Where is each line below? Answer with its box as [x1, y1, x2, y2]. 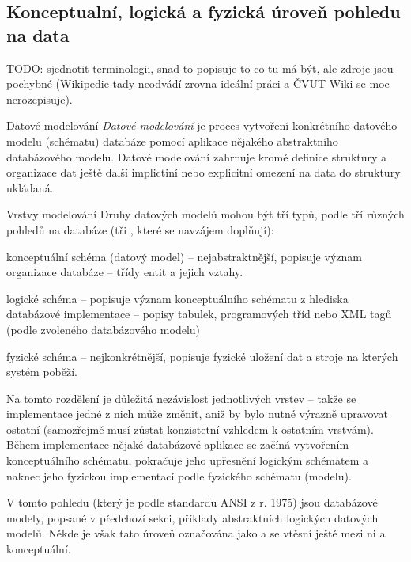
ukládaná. [6, 179, 54, 196]
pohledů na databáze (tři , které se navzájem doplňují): [6, 221, 274, 237]
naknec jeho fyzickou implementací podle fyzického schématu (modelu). [6, 467, 352, 484]
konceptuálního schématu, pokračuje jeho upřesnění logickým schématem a [6, 452, 369, 469]
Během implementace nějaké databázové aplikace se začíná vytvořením [6, 436, 349, 453]
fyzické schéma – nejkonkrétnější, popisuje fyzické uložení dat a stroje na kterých [6, 347, 398, 364]
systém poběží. [6, 363, 77, 380]
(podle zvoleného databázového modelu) [6, 321, 201, 337]
